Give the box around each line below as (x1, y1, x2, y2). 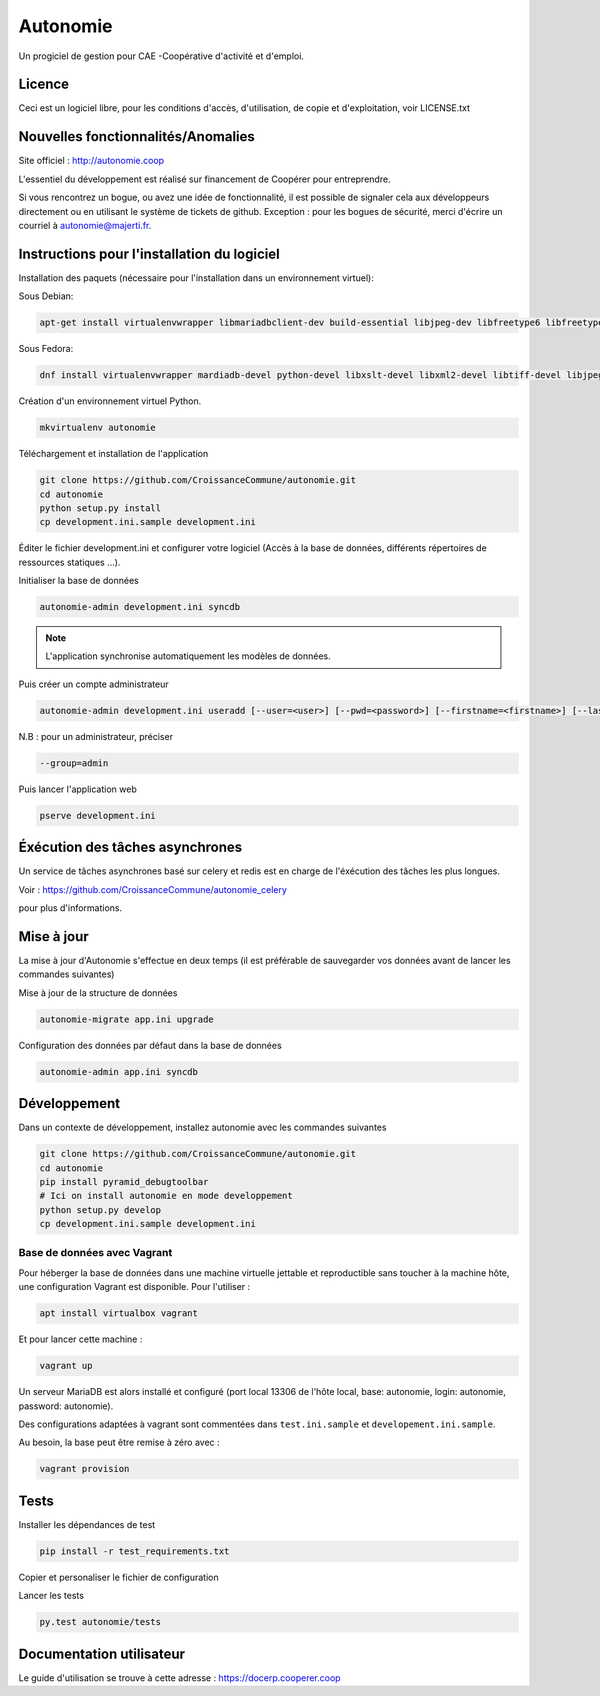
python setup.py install (39, 502, 162, 514)
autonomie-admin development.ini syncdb (39, 601, 240, 613)
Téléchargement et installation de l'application (18, 448, 209, 460)
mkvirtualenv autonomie (39, 422, 157, 434)
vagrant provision (39, 1463, 130, 1475)
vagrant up (39, 1360, 93, 1372)
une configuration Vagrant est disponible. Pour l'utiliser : (18, 1281, 251, 1293)
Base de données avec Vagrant (18, 1246, 173, 1260)
